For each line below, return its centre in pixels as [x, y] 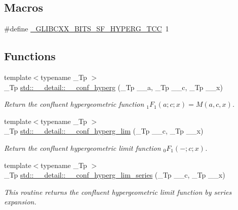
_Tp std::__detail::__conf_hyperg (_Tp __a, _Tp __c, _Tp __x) [113, 87]
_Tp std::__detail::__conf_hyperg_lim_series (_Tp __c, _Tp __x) [115, 175]
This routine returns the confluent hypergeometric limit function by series [118, 192]
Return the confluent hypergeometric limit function [83, 148]
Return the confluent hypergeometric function [74, 104]
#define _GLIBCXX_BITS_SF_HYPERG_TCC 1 [87, 29]
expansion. [20, 202]
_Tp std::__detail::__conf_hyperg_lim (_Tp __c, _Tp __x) [104, 131]
